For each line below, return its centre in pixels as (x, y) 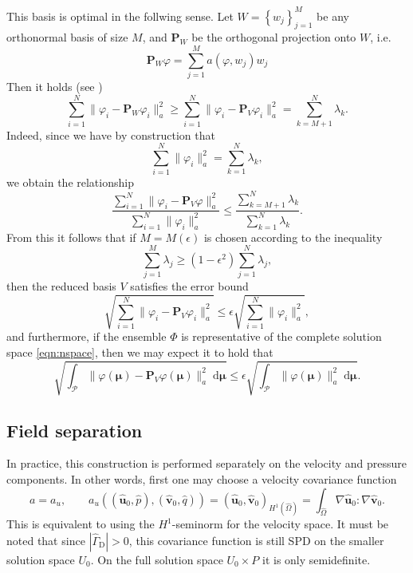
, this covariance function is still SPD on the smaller (256, 540)
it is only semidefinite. (316, 559)
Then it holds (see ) (55, 87)
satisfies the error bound (189, 286)
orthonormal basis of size (67, 37)
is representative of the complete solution (281, 336)
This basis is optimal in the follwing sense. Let (120, 16)
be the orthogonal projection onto (274, 37)
